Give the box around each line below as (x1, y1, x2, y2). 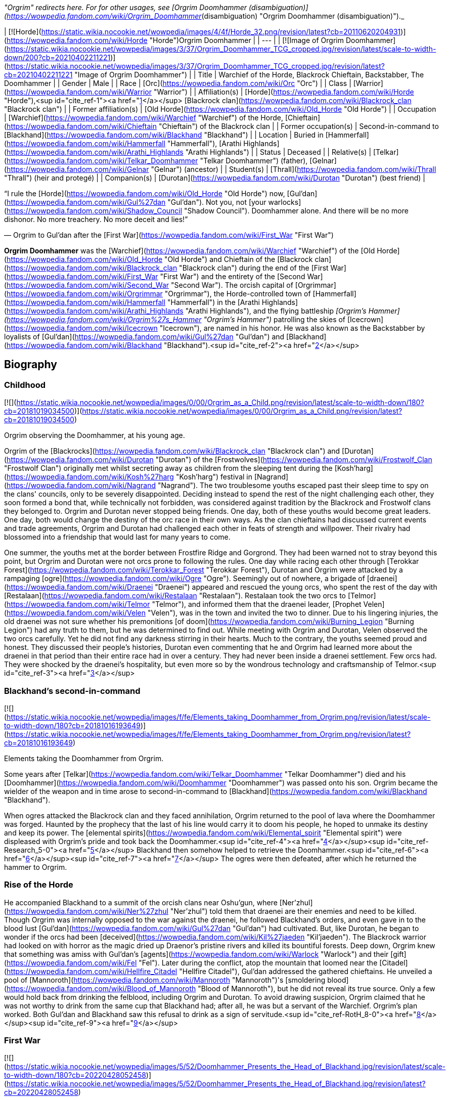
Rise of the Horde (4, 879, 73, 890)
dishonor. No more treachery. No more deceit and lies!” (4, 215, 188, 224)
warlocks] (268, 198, 301, 206)
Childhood (4, 379, 46, 390)
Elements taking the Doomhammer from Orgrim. (4, 754, 164, 763)
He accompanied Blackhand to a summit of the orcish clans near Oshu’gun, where (4, 898, 278, 907)
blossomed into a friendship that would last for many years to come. (4, 533, 231, 542)
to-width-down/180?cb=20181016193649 (4, 721, 141, 730)
